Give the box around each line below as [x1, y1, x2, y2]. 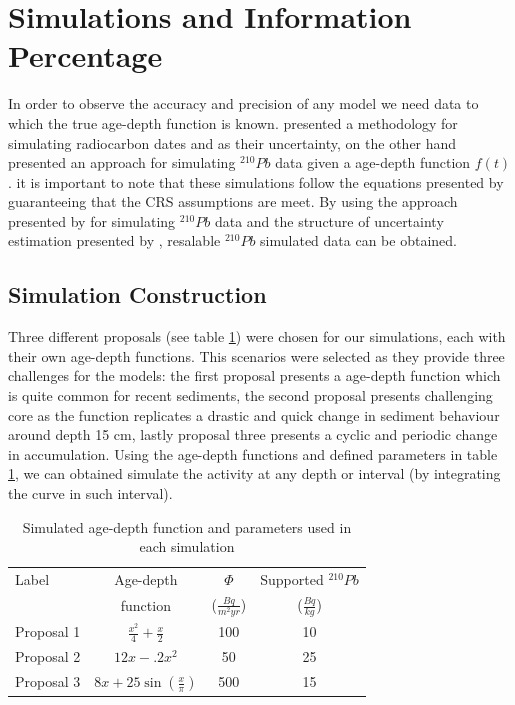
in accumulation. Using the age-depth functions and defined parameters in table [8, 443, 498, 464]
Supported [260, 569, 324, 590]
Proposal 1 [15, 621, 81, 642]
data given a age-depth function [275, 152, 471, 173]
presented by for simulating [8, 210, 176, 231]
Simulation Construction [8, 279, 267, 310]
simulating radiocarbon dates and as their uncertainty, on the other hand [8, 132, 457, 153]
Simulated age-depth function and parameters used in [22, 516, 352, 537]
